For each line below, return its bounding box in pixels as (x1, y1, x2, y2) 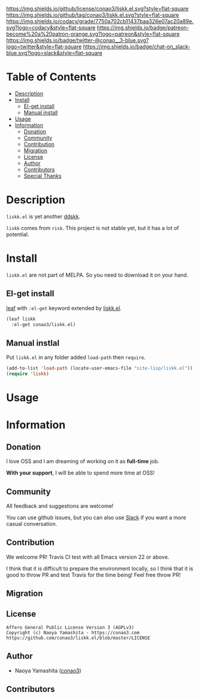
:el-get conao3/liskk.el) (11, 321, 76, 327)
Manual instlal (6, 338, 60, 348)
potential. (6, 231, 30, 238)
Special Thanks (23, 172, 62, 179)
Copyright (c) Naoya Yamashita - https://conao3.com (6, 629, 140, 635)
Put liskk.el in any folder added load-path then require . (6, 354, 146, 361)
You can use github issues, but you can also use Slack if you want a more (6, 514, 186, 521)
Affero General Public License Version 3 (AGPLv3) (6, 624, 135, 631)
